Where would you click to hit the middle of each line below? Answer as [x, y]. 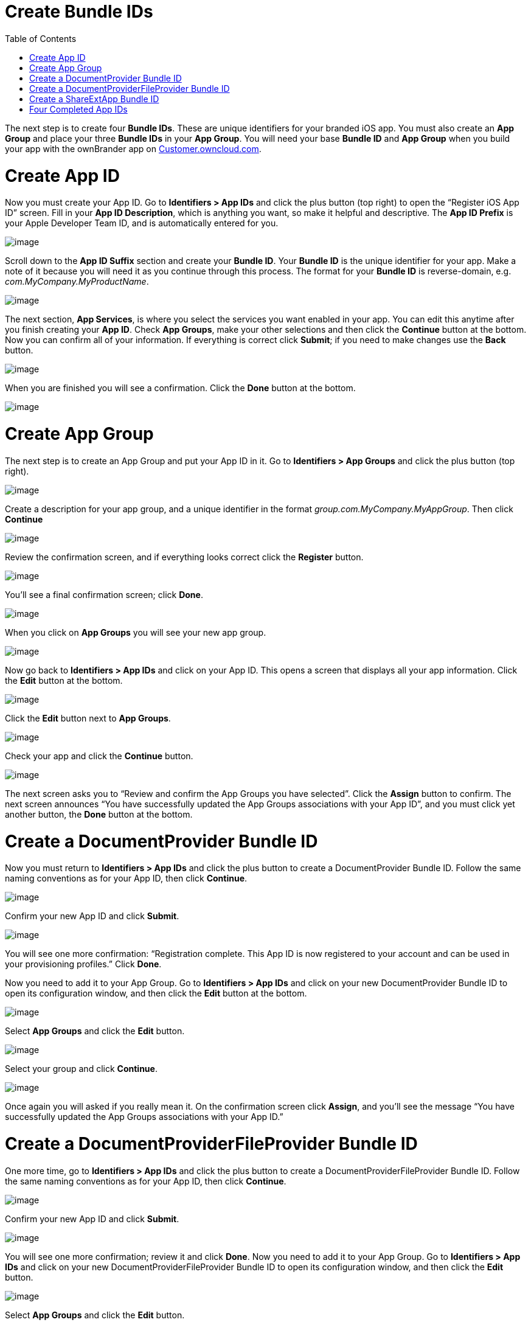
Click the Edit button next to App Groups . [88, 718]
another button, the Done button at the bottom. [99, 814]
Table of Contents [41, 38]
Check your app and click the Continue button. [99, 756]
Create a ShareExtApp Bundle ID [94, 99]
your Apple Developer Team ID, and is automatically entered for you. [142, 223]
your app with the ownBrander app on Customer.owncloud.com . [133, 148]
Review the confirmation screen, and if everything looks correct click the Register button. [184, 557]
